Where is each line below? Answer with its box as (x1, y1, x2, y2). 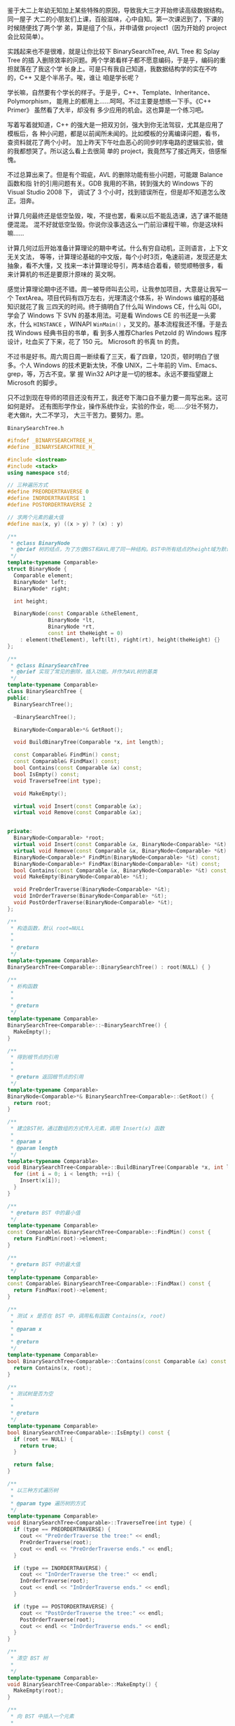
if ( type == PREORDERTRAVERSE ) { (13, 1526, 111, 1533)
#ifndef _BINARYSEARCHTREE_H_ (7, 437, 96, 444)
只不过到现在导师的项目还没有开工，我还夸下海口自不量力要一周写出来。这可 (7, 394, 228, 401)
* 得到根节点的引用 (10, 1054, 59, 1061)
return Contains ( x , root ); (13, 1364, 92, 1371)
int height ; (13, 597, 49, 605)
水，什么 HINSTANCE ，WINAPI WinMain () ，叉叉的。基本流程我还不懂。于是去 (7, 320, 228, 328)
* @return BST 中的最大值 (10, 1261, 80, 1268)
